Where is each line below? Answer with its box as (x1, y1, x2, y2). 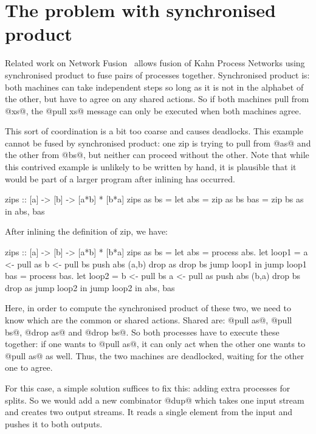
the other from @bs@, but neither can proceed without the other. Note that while (5, 148, 309, 161)
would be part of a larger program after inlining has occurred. (5, 172, 235, 185)
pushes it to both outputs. (5, 417, 103, 430)
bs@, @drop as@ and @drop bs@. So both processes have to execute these (5, 325, 280, 338)
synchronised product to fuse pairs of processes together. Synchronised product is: (5, 68, 310, 81)
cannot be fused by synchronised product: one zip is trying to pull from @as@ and (5, 136, 311, 149)
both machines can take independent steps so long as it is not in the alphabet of (5, 80, 304, 93)
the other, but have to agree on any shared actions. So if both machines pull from (5, 92, 309, 105)
